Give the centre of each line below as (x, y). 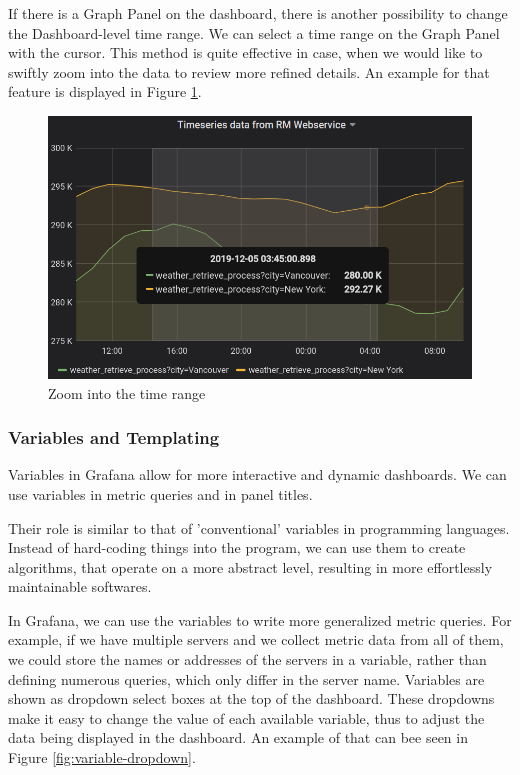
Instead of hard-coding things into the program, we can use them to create (237, 547)
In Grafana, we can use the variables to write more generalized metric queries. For (260, 619)
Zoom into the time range (127, 392)
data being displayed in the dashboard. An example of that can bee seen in (238, 737)
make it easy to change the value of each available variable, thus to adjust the (246, 717)
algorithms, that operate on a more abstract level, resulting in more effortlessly (250, 566)
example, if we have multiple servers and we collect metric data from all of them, (256, 639)
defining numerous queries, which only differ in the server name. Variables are (246, 678)
